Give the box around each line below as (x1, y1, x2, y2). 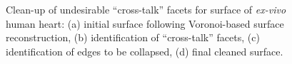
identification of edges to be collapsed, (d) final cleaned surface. (6, 43, 283, 58)
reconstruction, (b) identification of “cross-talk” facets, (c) (6, 30, 260, 45)
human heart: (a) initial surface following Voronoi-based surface (6, 16, 284, 31)
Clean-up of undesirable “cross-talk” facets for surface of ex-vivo (6, 2, 286, 16)
